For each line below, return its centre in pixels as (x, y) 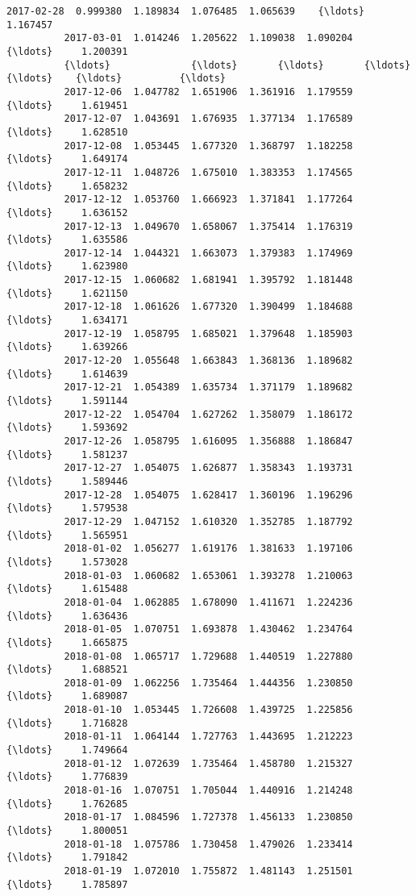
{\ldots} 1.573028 (67, 562)
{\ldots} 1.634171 (67, 321)
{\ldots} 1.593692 (67, 428)
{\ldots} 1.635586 (67, 240)
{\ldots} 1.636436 (67, 616)
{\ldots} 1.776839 (67, 777)
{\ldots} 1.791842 (67, 858)
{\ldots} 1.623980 (67, 267)
